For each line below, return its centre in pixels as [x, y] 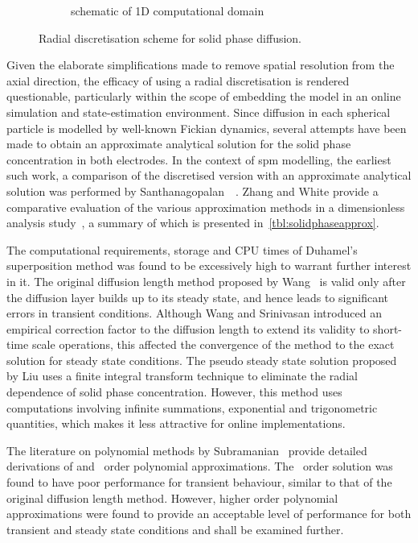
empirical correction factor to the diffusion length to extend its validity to [188, 328]
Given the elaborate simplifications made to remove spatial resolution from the [201, 65]
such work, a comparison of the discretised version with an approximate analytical [209, 175]
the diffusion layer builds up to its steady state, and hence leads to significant [198, 297]
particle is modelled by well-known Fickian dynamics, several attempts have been [207, 128]
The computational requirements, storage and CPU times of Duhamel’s [182, 249]
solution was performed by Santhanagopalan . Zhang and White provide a [193, 191]
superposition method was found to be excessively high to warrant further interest [209, 265]
